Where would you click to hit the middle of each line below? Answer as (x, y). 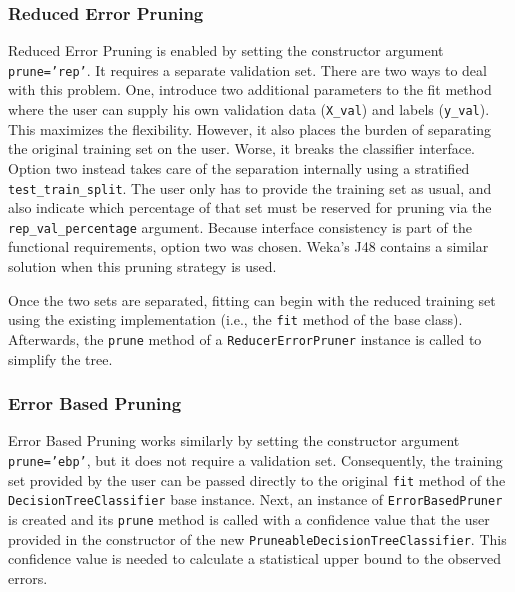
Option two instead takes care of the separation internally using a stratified (239, 167)
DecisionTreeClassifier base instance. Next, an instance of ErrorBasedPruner (255, 499)
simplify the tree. (60, 358)
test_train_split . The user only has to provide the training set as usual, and (250, 187)
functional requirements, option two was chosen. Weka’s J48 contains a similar (248, 246)
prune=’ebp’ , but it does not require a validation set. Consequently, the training (255, 459)
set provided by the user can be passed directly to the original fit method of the (257, 479)
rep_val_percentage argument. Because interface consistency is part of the (240, 226)
